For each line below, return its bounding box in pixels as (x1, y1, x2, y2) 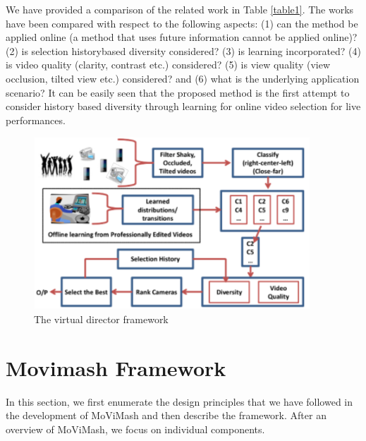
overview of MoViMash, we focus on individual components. (6, 421, 265, 436)
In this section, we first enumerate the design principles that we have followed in (6, 394, 353, 409)
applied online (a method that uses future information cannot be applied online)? (6, 30, 358, 44)
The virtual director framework (34, 311, 169, 326)
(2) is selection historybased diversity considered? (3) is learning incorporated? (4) (6, 43, 361, 58)
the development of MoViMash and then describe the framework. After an (6, 408, 327, 423)
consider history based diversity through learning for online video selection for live (6, 99, 361, 114)
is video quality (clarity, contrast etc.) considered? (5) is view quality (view (6, 57, 331, 72)
